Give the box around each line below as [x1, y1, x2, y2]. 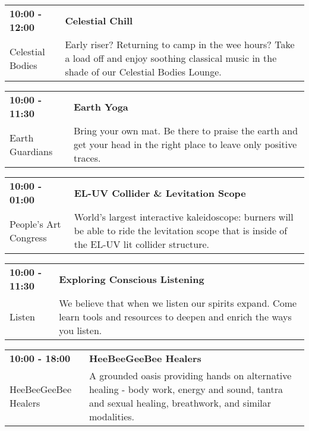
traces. [73, 151, 101, 165]
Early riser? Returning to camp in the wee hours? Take [65, 37, 295, 51]
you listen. [59, 323, 102, 337]
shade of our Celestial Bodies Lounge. [65, 65, 222, 78]
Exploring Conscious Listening [59, 272, 204, 286]
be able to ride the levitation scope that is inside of [74, 224, 288, 237]
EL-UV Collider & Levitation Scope [74, 185, 246, 200]
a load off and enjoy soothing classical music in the [65, 51, 277, 65]
